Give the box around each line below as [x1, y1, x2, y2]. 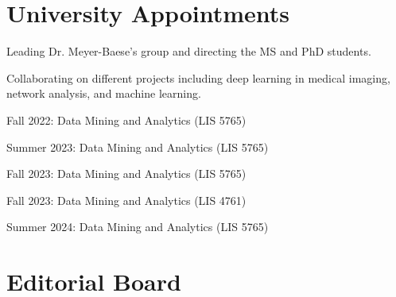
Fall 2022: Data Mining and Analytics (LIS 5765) [6, 111, 247, 128]
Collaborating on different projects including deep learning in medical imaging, [6, 69, 390, 86]
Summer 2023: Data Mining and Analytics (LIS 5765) [6, 138, 269, 155]
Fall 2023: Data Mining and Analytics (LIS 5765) [6, 165, 247, 182]
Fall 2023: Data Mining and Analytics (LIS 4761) [6, 191, 247, 208]
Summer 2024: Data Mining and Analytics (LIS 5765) [6, 218, 269, 235]
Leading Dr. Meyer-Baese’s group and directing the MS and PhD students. [6, 43, 371, 60]
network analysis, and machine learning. [6, 85, 201, 102]
